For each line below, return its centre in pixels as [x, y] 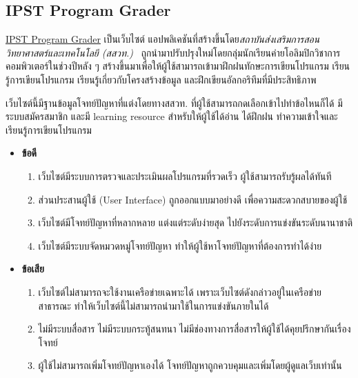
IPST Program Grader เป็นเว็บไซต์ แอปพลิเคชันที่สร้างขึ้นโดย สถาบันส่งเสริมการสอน [163, 39]
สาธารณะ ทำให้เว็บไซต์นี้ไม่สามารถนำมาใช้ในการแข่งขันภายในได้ [153, 305]
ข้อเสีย [33, 269]
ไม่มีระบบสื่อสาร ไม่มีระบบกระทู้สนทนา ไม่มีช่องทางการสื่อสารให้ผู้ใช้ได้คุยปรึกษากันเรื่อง [195, 329]
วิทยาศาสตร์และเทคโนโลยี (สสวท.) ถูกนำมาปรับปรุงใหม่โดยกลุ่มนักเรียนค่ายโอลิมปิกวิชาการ [173, 52]
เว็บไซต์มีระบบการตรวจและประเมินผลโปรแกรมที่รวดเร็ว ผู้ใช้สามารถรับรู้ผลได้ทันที [185, 176]
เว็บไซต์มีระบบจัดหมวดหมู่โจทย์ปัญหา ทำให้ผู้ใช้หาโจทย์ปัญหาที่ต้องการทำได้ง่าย [180, 245]
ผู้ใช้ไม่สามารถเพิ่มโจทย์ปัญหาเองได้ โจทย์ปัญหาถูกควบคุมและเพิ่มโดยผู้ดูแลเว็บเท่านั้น [190, 365]
